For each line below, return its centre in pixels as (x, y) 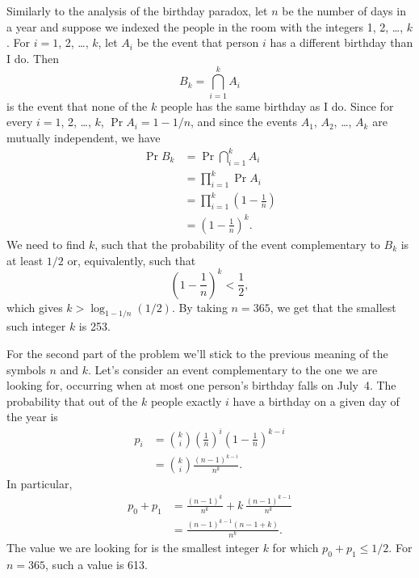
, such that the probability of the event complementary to (237, 244)
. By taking (199, 307)
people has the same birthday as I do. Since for (277, 105)
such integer (36, 326)
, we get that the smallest (333, 307)
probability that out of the (72, 401)
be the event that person (198, 42)
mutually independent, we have (84, 137)
